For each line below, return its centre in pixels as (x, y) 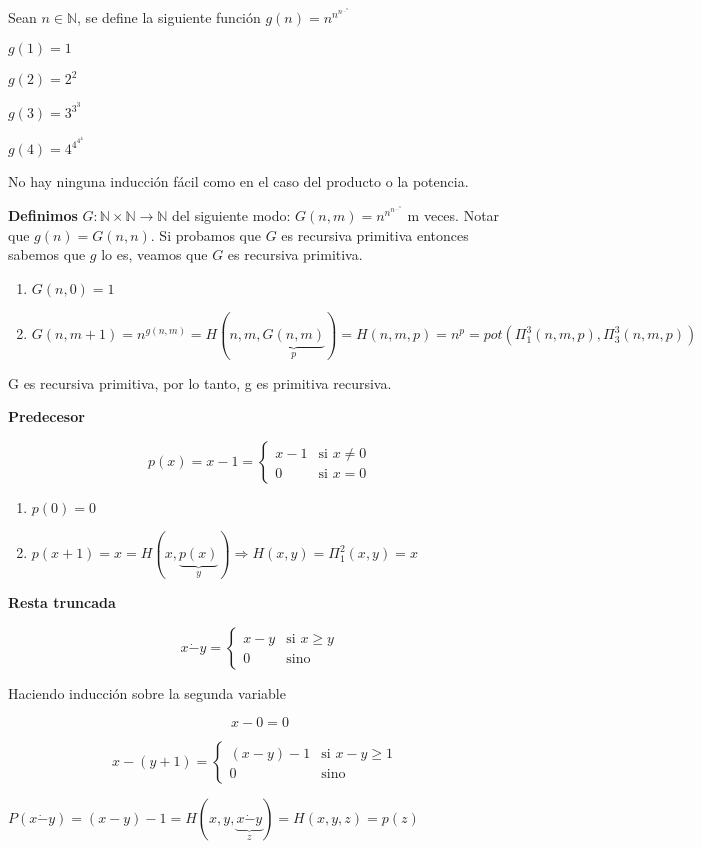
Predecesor (46, 416)
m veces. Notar (453, 215)
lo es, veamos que (154, 254)
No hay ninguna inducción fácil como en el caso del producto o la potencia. (238, 181)
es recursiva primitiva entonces (375, 234)
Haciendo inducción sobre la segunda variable (147, 692)
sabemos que (47, 254)
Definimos (43, 215)
